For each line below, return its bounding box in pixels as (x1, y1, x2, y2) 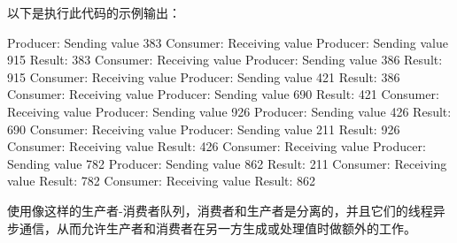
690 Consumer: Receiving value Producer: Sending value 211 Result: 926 (7, 119, 400, 138)
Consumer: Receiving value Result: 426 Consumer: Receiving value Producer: (7, 137, 426, 156)
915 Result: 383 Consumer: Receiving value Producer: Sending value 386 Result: (7, 50, 443, 69)
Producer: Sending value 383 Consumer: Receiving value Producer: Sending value (7, 33, 448, 51)
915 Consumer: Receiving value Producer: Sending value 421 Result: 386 (7, 67, 400, 86)
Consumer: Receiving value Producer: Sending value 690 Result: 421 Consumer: (7, 85, 439, 103)
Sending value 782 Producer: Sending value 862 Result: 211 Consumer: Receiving (7, 154, 447, 172)
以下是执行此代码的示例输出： (7, 4, 181, 21)
